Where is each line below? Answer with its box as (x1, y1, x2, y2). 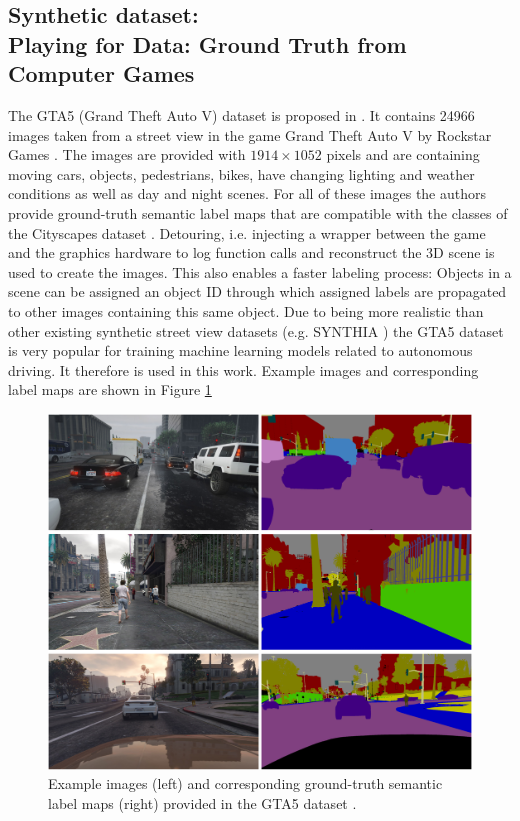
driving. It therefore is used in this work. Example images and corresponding (8, 359, 479, 380)
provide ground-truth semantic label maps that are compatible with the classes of (8, 202, 508, 223)
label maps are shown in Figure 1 (8, 379, 212, 400)
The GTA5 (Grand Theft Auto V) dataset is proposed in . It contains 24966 (8, 104, 475, 125)
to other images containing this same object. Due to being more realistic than (8, 300, 484, 321)
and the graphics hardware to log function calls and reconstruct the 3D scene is (8, 242, 495, 263)
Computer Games (8, 58, 195, 89)
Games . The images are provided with (8, 144, 246, 165)
